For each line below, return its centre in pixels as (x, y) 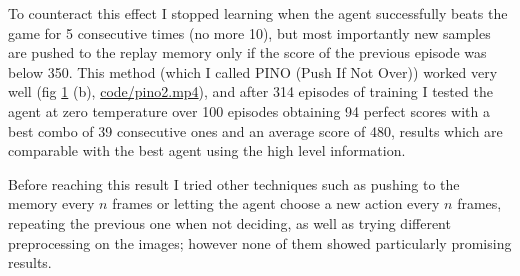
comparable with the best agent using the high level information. (207, 150)
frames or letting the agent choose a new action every (276, 203)
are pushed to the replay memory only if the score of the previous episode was (247, 52)
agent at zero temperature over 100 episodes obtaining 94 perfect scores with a (249, 110)
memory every (51, 203)
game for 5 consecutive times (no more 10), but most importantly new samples (249, 32)
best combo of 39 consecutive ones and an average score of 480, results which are (255, 130)
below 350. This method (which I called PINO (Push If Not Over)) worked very (253, 71)
